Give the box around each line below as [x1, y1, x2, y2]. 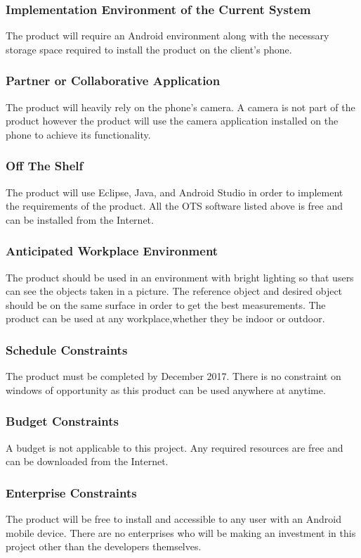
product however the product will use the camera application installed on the [6, 113, 339, 128]
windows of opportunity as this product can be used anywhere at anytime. [6, 382, 326, 397]
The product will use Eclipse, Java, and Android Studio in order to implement [6, 184, 343, 199]
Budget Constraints [6, 412, 119, 430]
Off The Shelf [6, 157, 84, 175]
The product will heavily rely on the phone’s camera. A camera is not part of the [6, 99, 355, 114]
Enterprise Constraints [6, 483, 137, 501]
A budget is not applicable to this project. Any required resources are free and [6, 440, 343, 455]
